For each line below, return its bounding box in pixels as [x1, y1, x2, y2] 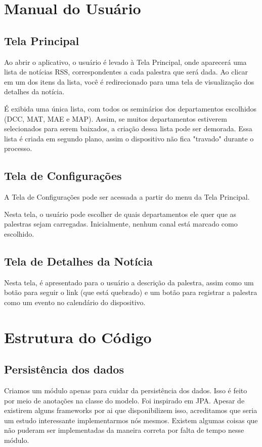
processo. [4, 143, 32, 154]
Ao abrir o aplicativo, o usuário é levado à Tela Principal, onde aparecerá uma [4, 56, 247, 67]
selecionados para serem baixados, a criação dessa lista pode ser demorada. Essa [4, 123, 252, 134]
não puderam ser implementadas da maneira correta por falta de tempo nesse [4, 425, 244, 435]
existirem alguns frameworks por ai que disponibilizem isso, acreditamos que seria [4, 405, 257, 416]
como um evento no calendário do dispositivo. [4, 296, 146, 307]
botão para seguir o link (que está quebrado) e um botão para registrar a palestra [4, 287, 257, 297]
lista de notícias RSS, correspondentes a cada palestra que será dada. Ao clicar [4, 66, 248, 77]
